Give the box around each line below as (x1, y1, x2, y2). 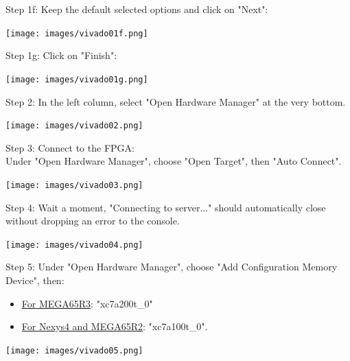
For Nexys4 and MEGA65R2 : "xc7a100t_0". (21, 319, 208, 334)
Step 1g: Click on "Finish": (5, 48, 117, 62)
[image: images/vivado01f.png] (5, 28, 148, 38)
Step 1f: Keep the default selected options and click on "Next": (5, 2, 268, 16)
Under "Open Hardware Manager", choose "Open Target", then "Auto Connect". (5, 154, 342, 168)
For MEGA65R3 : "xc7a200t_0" (21, 296, 153, 310)
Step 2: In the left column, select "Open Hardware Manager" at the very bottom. (5, 94, 346, 108)
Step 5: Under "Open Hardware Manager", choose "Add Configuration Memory (5, 259, 338, 274)
